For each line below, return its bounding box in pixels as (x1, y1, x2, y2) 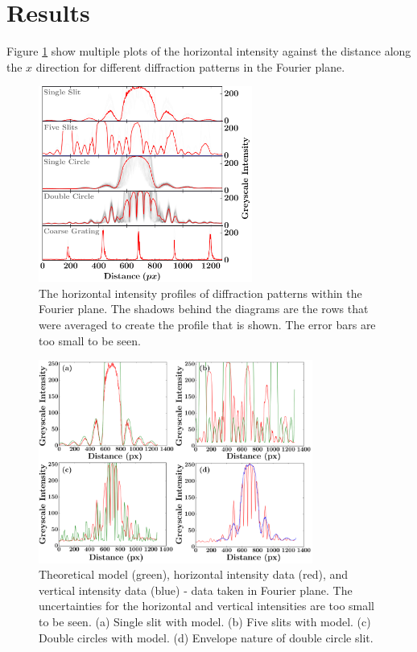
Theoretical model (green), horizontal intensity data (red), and (39, 566, 349, 583)
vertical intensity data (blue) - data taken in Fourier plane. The (39, 581, 353, 598)
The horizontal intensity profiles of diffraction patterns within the (39, 284, 362, 301)
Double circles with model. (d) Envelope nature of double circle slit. (39, 629, 374, 646)
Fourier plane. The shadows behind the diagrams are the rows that (39, 300, 369, 317)
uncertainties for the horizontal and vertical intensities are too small (39, 597, 375, 614)
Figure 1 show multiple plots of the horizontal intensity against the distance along (6, 43, 411, 60)
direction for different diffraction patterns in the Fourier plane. (35, 58, 345, 75)
